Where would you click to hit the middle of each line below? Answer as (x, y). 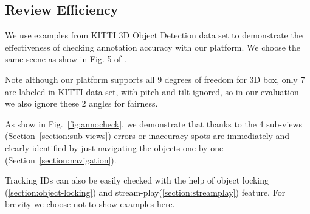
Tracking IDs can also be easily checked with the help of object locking (137, 180)
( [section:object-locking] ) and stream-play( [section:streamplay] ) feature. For (145, 192)
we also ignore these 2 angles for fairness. (81, 103)
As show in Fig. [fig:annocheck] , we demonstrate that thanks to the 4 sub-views (154, 123)
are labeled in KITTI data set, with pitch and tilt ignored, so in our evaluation (152, 91)
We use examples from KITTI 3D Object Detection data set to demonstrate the (154, 35)
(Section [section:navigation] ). (61, 159)
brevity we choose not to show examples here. (90, 204)
